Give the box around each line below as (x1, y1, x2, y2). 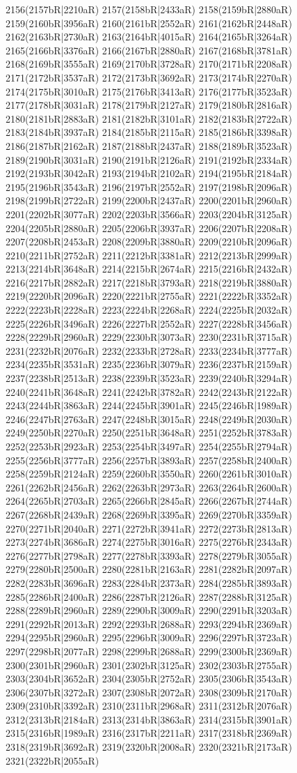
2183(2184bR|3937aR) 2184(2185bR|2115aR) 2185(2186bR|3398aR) (6, 125, 292, 139)
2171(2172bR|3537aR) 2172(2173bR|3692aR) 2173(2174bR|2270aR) (6, 70, 292, 84)
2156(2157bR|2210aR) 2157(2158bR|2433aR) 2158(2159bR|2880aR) (6, 2, 292, 16)
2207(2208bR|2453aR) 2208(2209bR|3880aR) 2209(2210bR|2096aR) (6, 234, 292, 249)
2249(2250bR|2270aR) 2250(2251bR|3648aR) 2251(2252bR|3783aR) (6, 425, 292, 440)
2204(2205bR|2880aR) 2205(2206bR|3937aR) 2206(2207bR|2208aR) (6, 220, 292, 235)
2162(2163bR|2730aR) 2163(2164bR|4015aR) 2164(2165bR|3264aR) (6, 29, 292, 44)
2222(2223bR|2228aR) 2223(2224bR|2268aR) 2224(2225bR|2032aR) (6, 303, 292, 317)
